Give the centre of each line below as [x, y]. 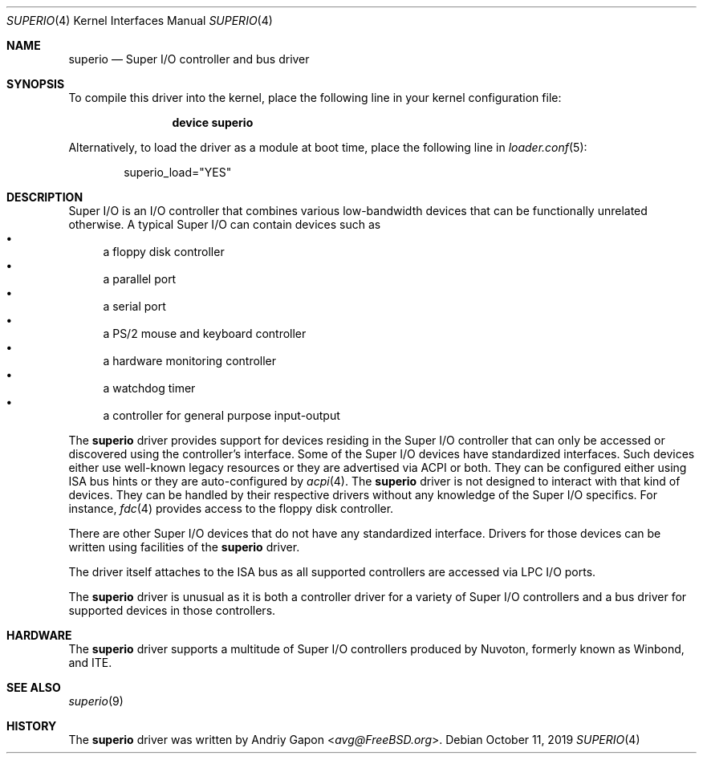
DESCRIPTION [45, 197]
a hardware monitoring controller [190, 361]
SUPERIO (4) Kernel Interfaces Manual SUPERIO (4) [140, 20]
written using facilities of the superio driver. [184, 547]
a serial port [134, 306]
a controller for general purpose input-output [221, 415]
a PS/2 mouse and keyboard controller [205, 333]
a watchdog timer [149, 388]
